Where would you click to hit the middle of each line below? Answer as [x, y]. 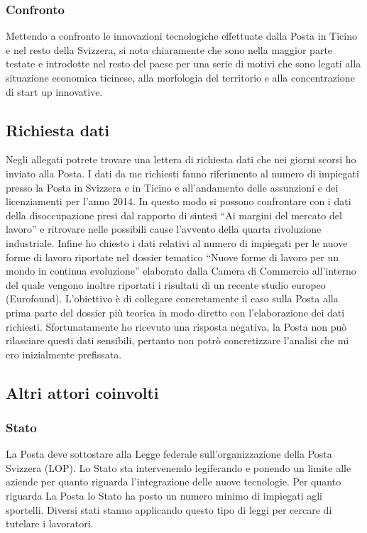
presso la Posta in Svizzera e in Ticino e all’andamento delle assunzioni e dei [172, 187]
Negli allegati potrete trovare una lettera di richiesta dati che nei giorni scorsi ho [181, 159]
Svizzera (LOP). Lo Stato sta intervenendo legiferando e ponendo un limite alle [179, 467]
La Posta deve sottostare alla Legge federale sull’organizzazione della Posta [169, 454]
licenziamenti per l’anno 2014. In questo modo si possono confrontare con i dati [179, 201]
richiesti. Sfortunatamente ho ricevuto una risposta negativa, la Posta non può [176, 326]
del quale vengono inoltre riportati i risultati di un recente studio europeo [166, 284]
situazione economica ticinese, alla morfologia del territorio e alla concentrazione [180, 77]
